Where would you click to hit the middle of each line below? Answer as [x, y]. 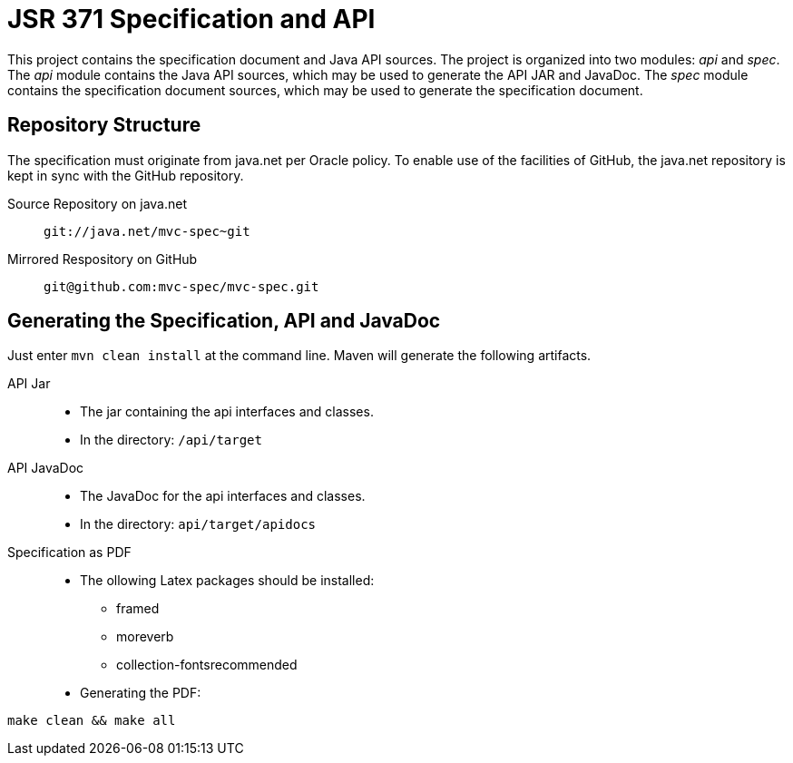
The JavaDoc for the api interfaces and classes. [223, 496]
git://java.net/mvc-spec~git [147, 231]
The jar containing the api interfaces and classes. [227, 412]
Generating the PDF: [141, 693]
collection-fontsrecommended [207, 665]
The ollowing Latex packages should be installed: [227, 581]
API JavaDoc [46, 468]
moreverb [145, 637]
